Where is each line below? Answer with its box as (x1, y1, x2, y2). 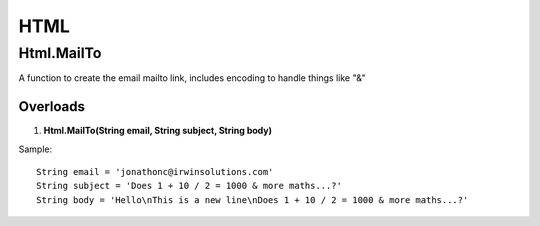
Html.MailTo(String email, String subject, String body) (43, 125, 273, 137)
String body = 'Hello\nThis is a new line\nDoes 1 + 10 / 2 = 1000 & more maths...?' (36, 194, 469, 205)
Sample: (18, 143, 53, 155)
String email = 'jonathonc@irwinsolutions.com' (36, 166, 274, 178)
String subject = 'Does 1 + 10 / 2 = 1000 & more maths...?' (36, 180, 342, 192)
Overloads (18, 98, 85, 115)
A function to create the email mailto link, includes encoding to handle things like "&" (18, 72, 366, 84)
